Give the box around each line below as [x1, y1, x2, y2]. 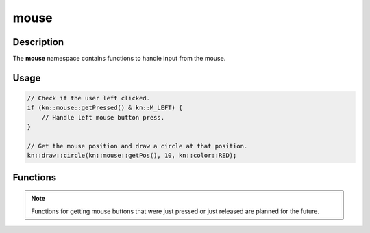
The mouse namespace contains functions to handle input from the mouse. [12, 55, 226, 63]
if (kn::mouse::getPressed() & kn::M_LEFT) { [27, 104, 183, 112]
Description [12, 36, 64, 48]
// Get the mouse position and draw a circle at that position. [27, 142, 248, 150]
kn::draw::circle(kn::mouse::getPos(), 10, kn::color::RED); [27, 152, 237, 160]
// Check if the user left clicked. [27, 94, 151, 102]
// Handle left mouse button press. [41, 113, 164, 121]
